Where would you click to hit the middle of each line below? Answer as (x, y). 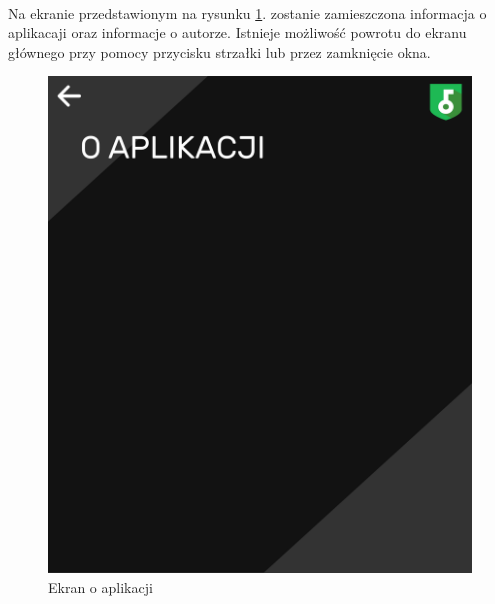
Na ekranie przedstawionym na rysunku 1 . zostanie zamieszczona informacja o (247, 12)
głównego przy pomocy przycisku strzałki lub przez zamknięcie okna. (219, 51)
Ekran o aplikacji (100, 586)
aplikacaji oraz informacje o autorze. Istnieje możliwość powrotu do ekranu (237, 32)
